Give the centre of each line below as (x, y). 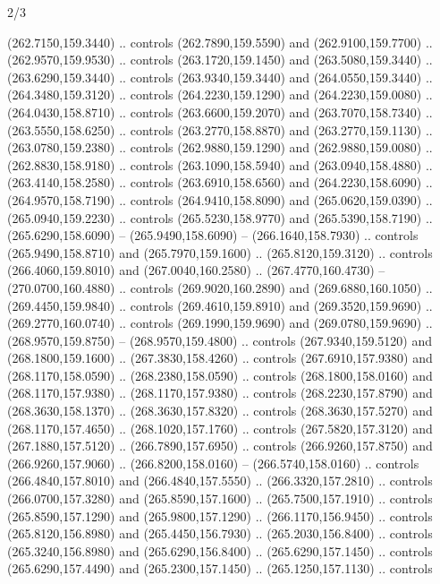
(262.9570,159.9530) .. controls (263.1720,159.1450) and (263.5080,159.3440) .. (220, 60)
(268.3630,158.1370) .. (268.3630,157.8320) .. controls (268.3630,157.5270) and (220, 411)
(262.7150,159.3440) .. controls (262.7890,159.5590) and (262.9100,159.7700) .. (220, 42)
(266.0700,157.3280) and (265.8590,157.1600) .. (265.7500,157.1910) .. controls (220, 498)
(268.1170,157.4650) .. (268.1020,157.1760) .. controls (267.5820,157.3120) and (220, 428)
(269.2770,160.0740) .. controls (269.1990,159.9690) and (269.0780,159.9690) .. (220, 323)
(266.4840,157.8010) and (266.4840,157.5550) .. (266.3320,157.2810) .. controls (220, 481)
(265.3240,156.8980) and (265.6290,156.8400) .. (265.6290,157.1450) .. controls (220, 550)
